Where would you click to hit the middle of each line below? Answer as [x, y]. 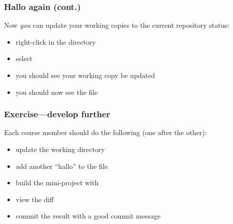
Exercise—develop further [57, 114]
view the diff [35, 199]
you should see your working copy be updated [85, 75]
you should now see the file [57, 92]
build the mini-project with [57, 183]
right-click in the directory [56, 41]
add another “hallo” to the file [62, 166]
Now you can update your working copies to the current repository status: [117, 25]
